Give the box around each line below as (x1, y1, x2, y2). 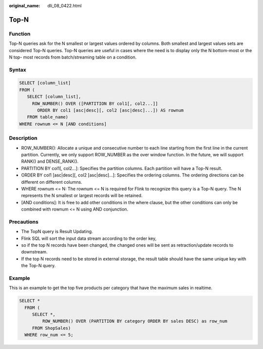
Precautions (9, 218, 38, 225)
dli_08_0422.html (47, 3, 82, 8)
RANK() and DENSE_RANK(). (21, 158, 79, 164)
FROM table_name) (27, 115, 68, 120)
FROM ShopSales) (32, 325, 71, 331)
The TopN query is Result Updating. (21, 229, 93, 234)
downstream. (21, 249, 48, 255)
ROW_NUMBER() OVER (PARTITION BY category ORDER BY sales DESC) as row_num (42, 318, 227, 324)
